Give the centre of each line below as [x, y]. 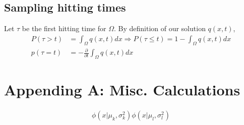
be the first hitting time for [64, 28]
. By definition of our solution [160, 28]
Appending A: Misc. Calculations [122, 90]
